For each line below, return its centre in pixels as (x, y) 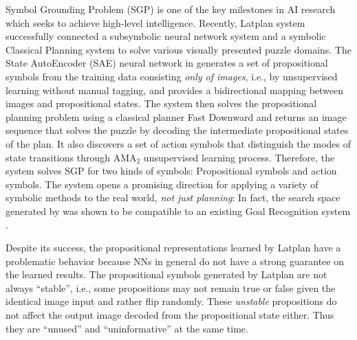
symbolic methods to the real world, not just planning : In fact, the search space (173, 197)
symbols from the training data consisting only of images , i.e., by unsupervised (172, 76)
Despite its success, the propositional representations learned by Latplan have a (173, 248)
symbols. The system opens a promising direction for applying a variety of (162, 184)
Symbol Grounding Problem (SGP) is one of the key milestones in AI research (171, 9)
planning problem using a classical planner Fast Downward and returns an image (176, 116)
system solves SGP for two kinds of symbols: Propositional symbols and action (171, 171)
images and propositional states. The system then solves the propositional (161, 103)
